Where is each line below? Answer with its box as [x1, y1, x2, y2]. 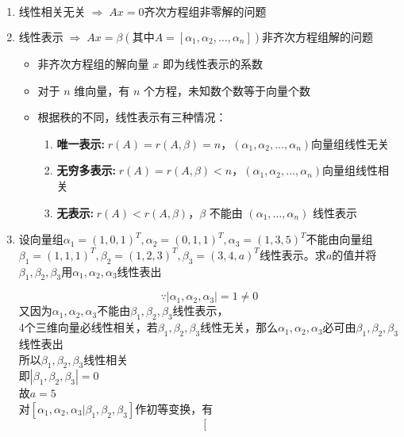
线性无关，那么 [200, 319, 279, 335]
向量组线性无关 [311, 135, 390, 151]
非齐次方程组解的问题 [262, 33, 374, 44]
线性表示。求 [259, 246, 326, 263]
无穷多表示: [56, 162, 116, 178]
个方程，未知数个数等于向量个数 [144, 82, 311, 98]
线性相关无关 [18, 7, 86, 18]
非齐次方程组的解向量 [37, 56, 149, 71]
